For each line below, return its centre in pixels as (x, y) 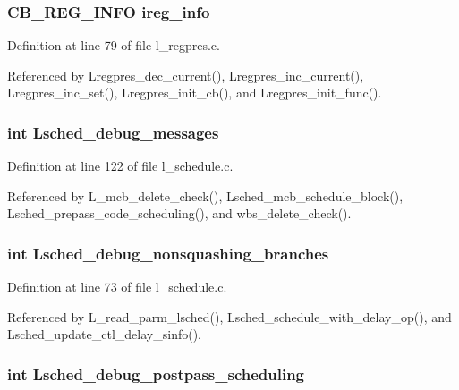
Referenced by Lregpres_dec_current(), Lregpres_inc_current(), (186, 75)
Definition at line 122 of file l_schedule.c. (120, 166)
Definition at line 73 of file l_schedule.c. (117, 287)
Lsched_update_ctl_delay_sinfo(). (104, 334)
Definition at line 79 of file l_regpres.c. (114, 45)
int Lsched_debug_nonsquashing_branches (168, 253)
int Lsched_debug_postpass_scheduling (156, 373)
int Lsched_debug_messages (113, 132)
